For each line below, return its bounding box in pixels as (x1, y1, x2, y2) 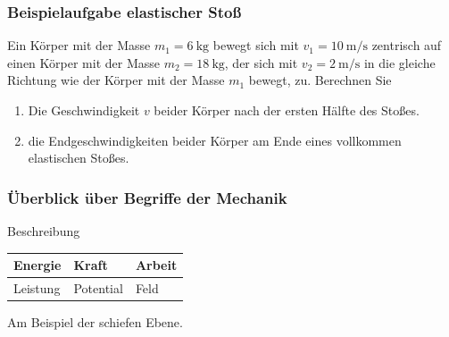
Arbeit (135, 256, 178, 274)
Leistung (13, 278, 61, 297)
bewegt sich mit (212, 36, 299, 55)
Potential (73, 278, 123, 297)
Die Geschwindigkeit (28, 101, 140, 119)
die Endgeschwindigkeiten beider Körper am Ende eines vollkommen (28, 131, 402, 149)
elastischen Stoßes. (28, 148, 129, 167)
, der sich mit (224, 53, 298, 72)
